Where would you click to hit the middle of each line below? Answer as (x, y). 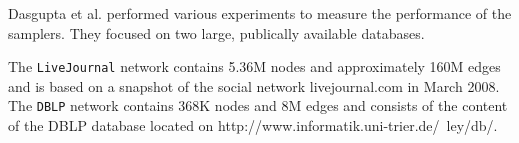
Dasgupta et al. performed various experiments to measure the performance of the (260, 13)
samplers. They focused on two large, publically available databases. (216, 32)
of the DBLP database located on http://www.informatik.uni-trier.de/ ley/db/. (253, 125)
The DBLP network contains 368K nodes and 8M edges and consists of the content (258, 105)
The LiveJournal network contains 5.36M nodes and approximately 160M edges (254, 66)
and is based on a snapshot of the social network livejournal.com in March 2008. (254, 85)
